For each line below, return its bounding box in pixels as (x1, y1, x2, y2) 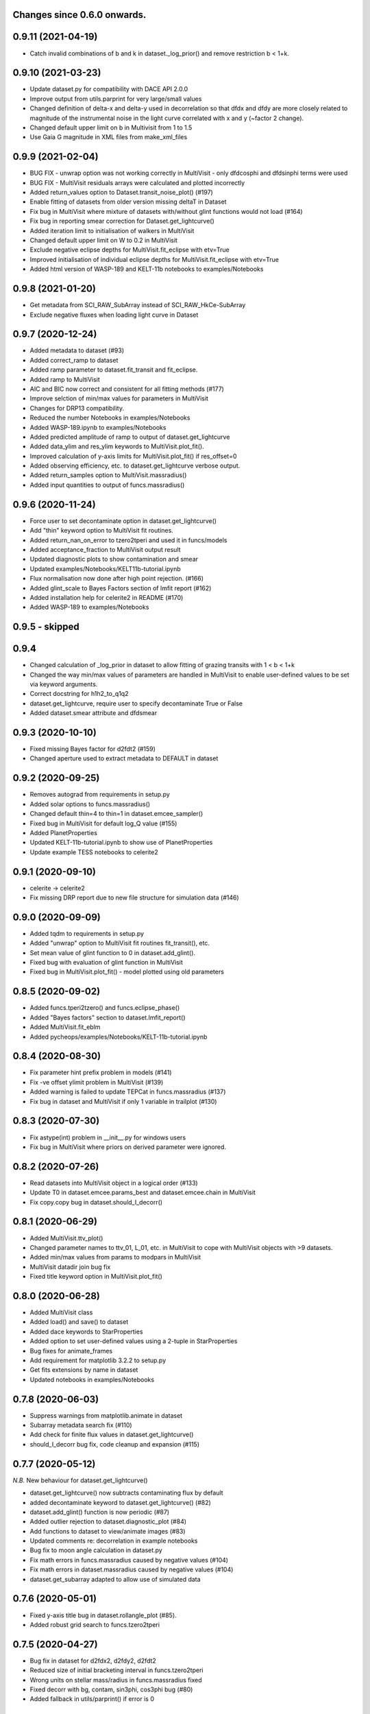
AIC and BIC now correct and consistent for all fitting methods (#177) (29, 385, 224, 393)
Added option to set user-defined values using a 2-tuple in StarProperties (29, 1337, 238, 1345)
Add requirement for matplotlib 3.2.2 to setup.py (29, 1356, 166, 1364)
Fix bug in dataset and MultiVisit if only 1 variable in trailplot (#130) (29, 1097, 217, 1105)
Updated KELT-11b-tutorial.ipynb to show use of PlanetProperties (29, 838, 213, 847)
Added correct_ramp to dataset (29, 356, 119, 364)
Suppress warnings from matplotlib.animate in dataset (29, 1411, 183, 1419)
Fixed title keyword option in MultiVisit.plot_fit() (29, 1272, 162, 1281)
